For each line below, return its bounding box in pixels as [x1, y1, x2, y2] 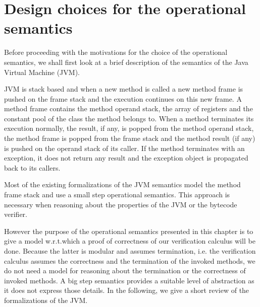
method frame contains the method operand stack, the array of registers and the [4, 103, 253, 114]
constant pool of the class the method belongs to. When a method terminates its [4, 113, 254, 123]
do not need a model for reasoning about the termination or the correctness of [4, 265, 246, 276]
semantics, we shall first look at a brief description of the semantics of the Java [4, 56, 248, 67]
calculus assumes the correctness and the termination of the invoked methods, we [4, 255, 255, 266]
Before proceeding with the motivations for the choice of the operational [4, 47, 228, 57]
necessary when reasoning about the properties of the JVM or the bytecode [4, 199, 237, 209]
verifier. [4, 209, 27, 219]
